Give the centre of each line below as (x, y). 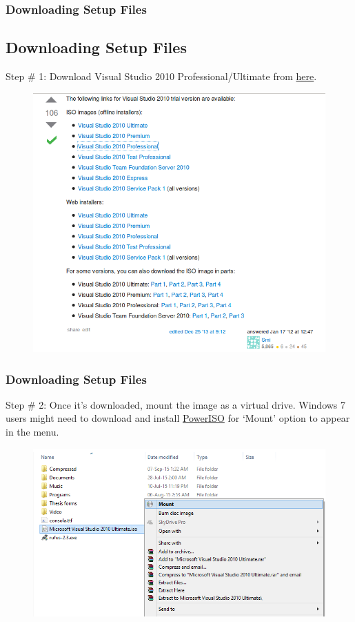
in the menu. (32, 432)
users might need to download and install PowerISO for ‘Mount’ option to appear (178, 418)
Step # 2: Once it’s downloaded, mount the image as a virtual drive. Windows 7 (176, 404)
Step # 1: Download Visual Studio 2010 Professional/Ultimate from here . (161, 76)
